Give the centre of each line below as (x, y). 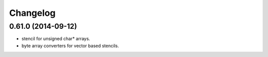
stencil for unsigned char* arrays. (56, 39)
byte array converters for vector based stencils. (70, 46)
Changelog (32, 13)
